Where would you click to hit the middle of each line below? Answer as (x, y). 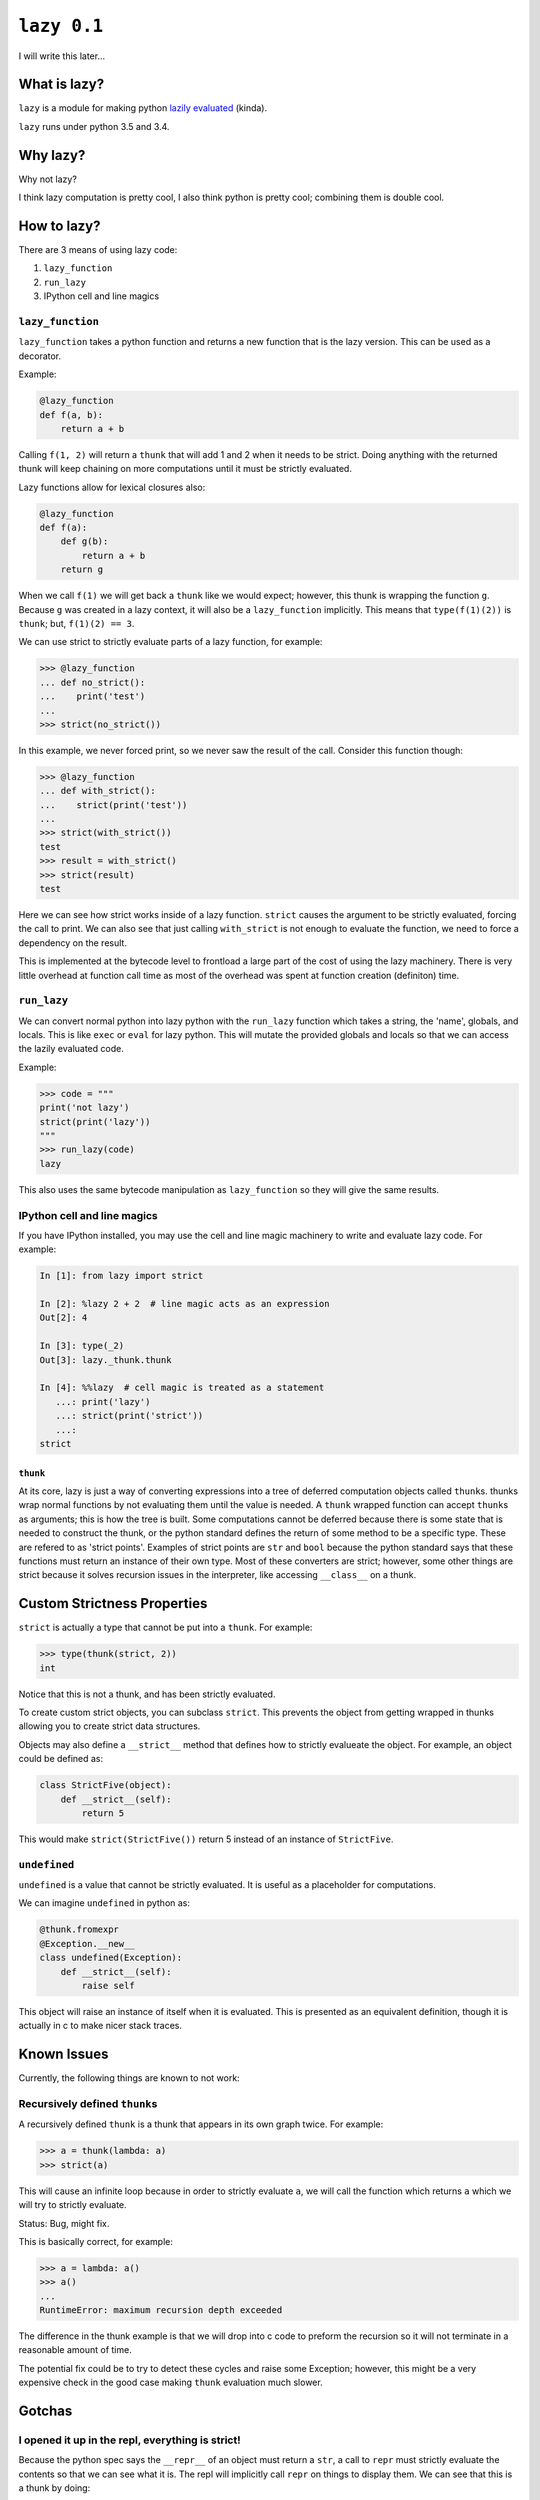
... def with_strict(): (98, 791)
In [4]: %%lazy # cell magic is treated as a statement (182, 1388)
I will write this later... (61, 56)
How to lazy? (59, 225)
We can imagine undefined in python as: (104, 1903)
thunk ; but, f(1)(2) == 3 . (76, 623)
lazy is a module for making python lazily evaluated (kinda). (143, 108)
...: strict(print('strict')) (129, 1416)
